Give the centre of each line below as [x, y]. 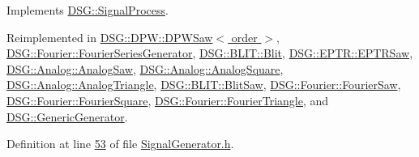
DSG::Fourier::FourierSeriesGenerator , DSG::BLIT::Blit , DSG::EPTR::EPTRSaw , [210, 53]
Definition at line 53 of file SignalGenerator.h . [120, 144]
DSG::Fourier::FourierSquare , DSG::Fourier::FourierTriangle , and [168, 100]
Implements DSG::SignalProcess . [88, 10]
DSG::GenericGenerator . [67, 116]
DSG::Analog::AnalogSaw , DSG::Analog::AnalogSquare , [145, 68]
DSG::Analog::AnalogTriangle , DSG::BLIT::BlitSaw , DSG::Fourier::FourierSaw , [204, 85]
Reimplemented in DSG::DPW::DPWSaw [110, 37]
